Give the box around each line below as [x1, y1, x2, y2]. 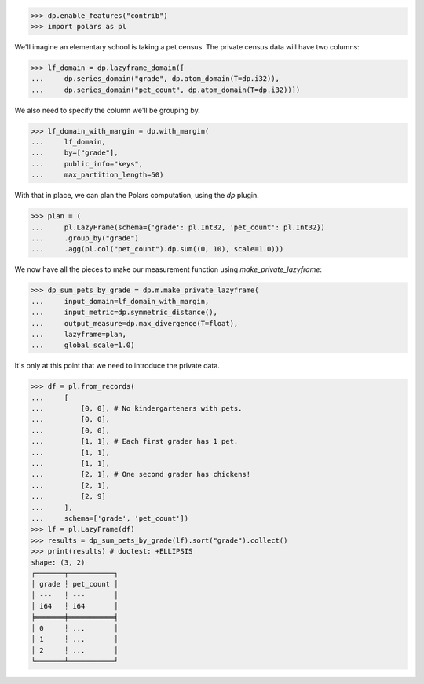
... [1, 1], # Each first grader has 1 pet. [31, 437, 239, 446]
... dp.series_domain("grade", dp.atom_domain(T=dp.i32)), [31, 75, 280, 83]
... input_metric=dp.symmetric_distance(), [31, 308, 217, 317]
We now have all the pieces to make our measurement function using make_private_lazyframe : [14, 265, 322, 274]
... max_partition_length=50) [31, 170, 164, 180]
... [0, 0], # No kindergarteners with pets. [31, 404, 243, 413]
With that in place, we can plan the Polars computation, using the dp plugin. [14, 191, 259, 200]
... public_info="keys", [31, 159, 144, 168]
